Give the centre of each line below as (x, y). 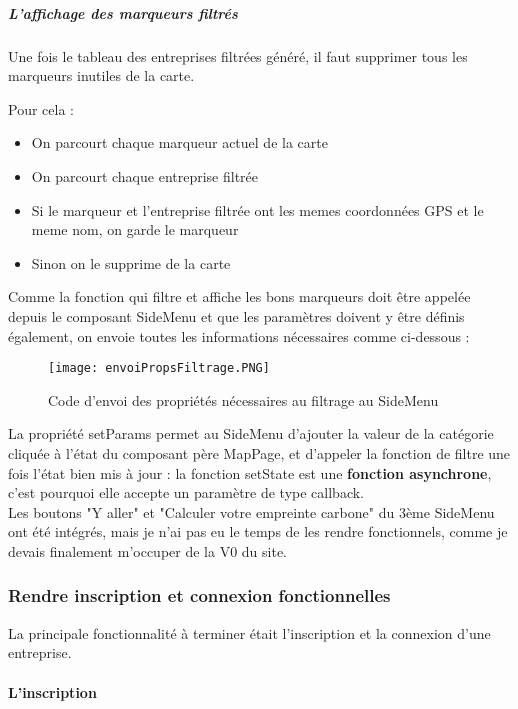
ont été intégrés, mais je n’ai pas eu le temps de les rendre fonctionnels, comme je (258, 531)
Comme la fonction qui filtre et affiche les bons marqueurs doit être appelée (239, 296)
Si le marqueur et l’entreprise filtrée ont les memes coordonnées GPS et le (257, 209)
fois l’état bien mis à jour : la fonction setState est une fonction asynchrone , (250, 472)
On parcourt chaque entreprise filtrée (145, 175)
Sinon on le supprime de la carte (131, 262)
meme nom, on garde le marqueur (135, 229)
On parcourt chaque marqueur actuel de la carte (179, 142)
